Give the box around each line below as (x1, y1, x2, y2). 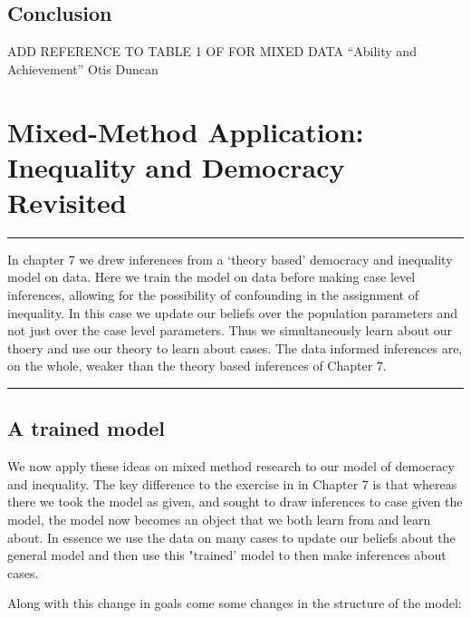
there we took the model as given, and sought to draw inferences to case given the (7, 492, 463, 511)
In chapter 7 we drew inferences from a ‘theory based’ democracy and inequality (7, 249, 453, 268)
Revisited (7, 183, 127, 220)
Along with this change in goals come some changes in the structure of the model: (7, 594, 462, 613)
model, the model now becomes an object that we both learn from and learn (7, 510, 431, 529)
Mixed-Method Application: (7, 112, 364, 150)
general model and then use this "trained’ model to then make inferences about (7, 546, 447, 565)
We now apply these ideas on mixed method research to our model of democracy (7, 457, 455, 476)
